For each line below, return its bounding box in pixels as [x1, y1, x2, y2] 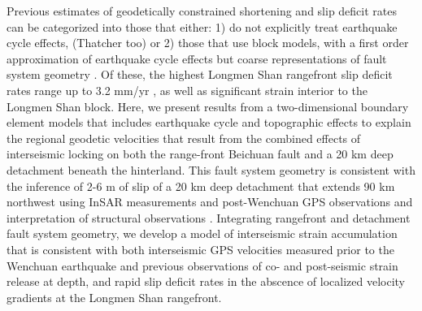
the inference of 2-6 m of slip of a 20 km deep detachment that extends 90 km [7, 177, 395, 194]
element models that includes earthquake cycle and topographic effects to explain [7, 114, 411, 131]
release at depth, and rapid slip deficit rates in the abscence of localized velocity [7, 273, 406, 290]
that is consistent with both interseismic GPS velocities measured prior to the [7, 240, 394, 257]
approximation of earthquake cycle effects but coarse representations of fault [7, 50, 387, 67]
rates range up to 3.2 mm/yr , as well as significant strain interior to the [7, 81, 368, 98]
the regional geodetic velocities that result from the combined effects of [7, 129, 361, 146]
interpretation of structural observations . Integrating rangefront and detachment [7, 209, 411, 226]
